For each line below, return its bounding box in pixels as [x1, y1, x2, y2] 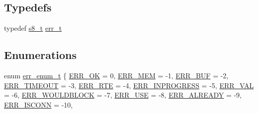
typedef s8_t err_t [4, 23, 62, 33]
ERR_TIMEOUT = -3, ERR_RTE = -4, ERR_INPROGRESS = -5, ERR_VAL [4, 80, 254, 90]
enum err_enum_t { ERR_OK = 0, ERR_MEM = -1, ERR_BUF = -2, [4, 70, 229, 80]
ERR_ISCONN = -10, [4, 99, 73, 110]
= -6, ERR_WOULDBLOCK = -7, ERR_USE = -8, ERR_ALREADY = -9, [4, 90, 242, 100]
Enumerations [4, 47, 77, 62]
